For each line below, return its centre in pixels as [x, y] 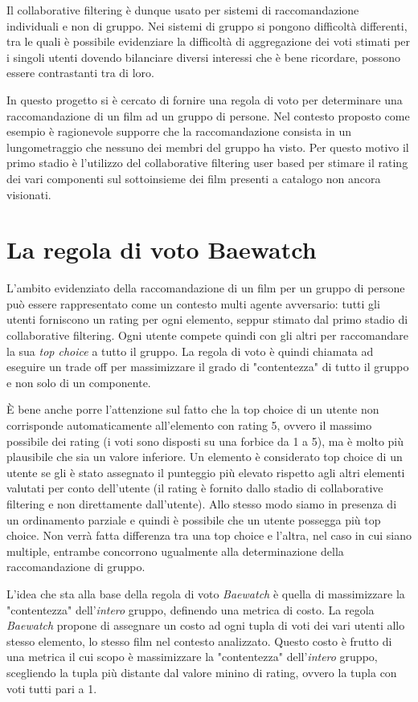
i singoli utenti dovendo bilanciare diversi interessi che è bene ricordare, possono [203, 57]
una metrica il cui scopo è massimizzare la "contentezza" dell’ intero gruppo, [192, 657]
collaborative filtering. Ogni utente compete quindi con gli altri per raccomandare [207, 335]
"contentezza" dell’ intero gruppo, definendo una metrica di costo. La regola [191, 609]
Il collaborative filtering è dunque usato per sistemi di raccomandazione [183, 10]
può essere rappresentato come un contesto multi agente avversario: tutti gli [193, 303]
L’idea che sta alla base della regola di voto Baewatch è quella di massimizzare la [206, 593]
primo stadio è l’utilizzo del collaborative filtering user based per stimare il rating [207, 163]
